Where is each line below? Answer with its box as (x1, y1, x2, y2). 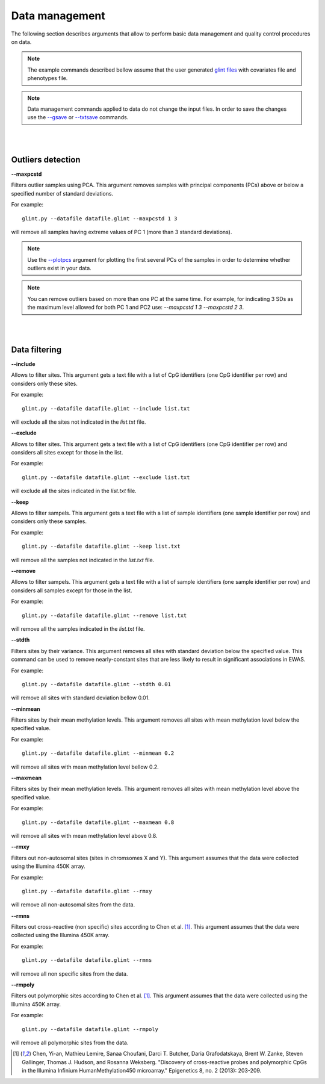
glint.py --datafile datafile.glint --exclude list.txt (22, 474, 190, 481)
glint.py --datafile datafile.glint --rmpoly (22, 1026, 159, 1032)
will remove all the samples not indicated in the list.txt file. (11, 556, 155, 563)
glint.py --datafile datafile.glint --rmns (22, 957, 152, 964)
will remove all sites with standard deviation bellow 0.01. (11, 694, 150, 701)
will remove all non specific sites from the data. (11, 970, 128, 977)
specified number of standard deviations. (11, 190, 114, 197)
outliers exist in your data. (27, 265, 91, 272)
